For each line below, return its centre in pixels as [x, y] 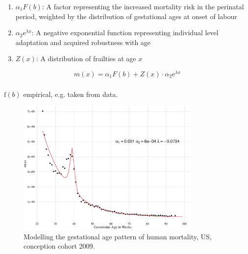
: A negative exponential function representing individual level [125, 33]
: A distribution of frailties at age [86, 58]
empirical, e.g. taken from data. [71, 94]
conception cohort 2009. [59, 246]
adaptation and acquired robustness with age [83, 42]
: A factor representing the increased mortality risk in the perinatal [143, 6]
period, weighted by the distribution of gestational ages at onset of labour [126, 16]
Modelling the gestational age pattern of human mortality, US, [118, 236]
